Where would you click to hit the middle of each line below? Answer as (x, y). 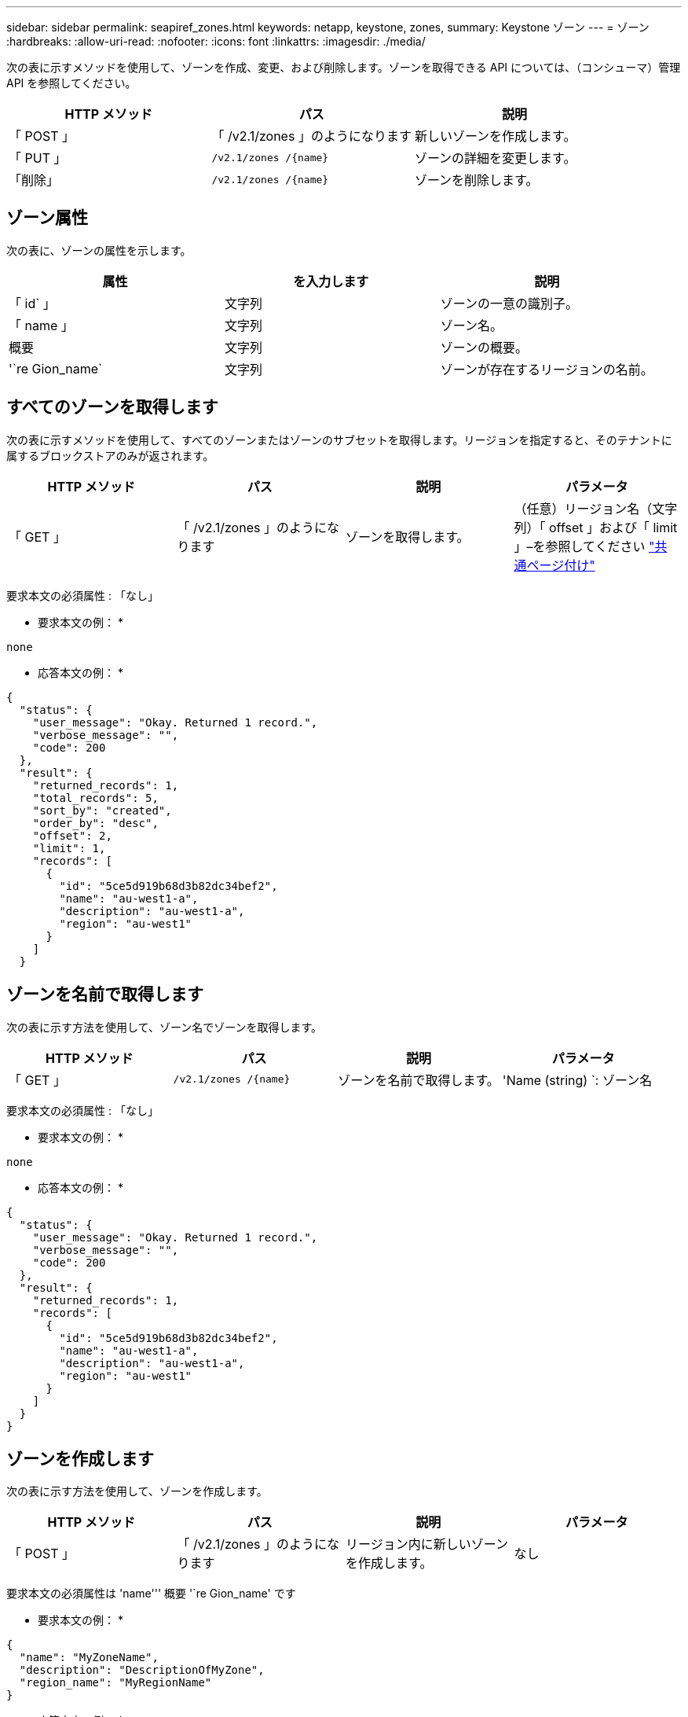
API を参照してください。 (71, 83)
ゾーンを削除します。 (476, 180)
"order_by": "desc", (95, 823)
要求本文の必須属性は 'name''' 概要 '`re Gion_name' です (151, 1594)
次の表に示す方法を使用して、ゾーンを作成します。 (137, 1491)
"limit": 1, (69, 848)
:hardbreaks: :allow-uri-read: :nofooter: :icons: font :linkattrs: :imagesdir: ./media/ (216, 41)
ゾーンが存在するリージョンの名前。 (547, 369)
